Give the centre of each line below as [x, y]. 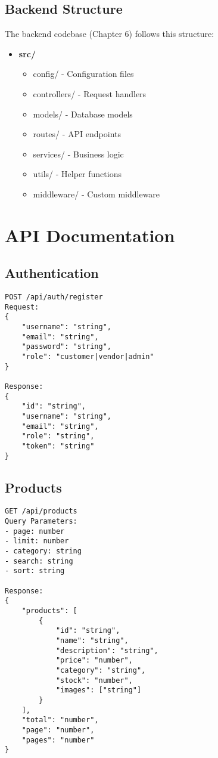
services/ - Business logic [78, 154]
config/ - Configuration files [83, 74]
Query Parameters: [41, 522]
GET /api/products [41, 511]
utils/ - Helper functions [77, 174]
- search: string [39, 561]
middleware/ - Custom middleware [96, 194]
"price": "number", [94, 660]
